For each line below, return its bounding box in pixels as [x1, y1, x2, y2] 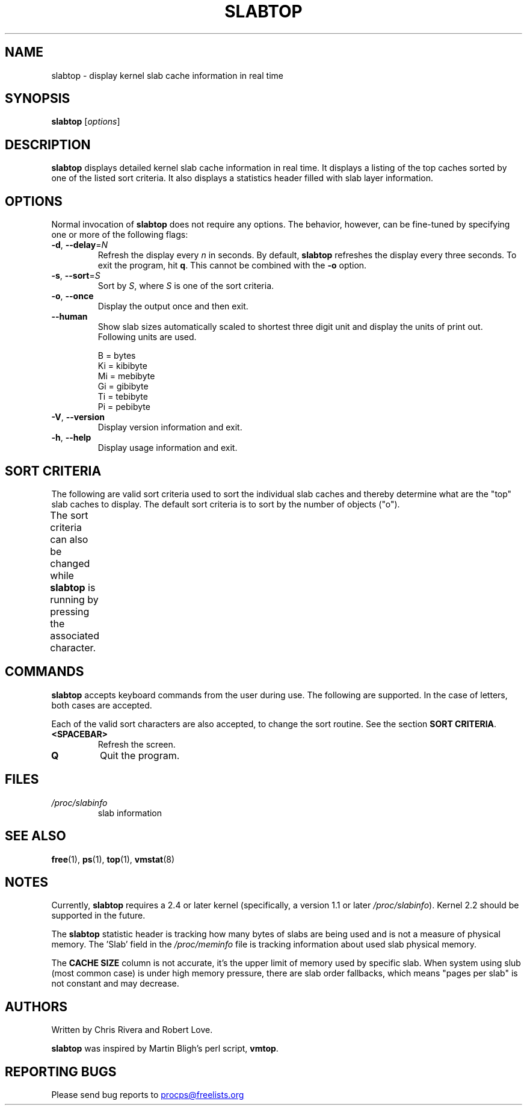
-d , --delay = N [51, 240, 108, 250]
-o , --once [51, 291, 94, 302]
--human [51, 311, 88, 322]
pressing [50, 605, 90, 618]
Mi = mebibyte [97, 371, 155, 382]
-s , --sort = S [51, 270, 100, 281]
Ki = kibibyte [97, 361, 147, 371]
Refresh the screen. [97, 739, 176, 749]
